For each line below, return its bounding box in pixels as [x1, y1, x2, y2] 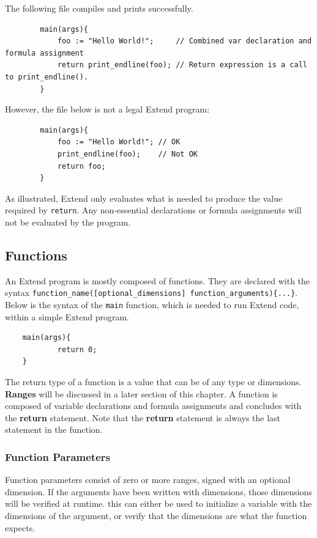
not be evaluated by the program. [5, 215, 131, 228]
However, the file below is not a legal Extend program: [5, 103, 210, 116]
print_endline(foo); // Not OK [57, 149, 198, 158]
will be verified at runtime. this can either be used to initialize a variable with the [5, 497, 312, 510]
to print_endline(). [5, 72, 89, 81]
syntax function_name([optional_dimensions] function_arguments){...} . [5, 286, 298, 299]
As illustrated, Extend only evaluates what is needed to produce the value [5, 191, 283, 204]
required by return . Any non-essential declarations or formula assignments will [5, 204, 302, 216]
